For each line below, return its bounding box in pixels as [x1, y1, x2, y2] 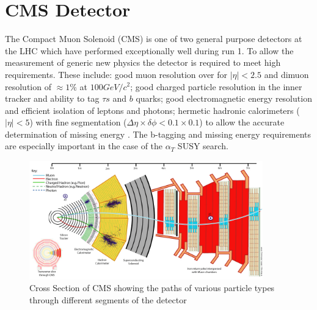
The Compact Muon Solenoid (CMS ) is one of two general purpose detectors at [5, 32, 302, 45]
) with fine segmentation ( [29, 116, 127, 129]
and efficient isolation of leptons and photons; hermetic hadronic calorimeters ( [5, 104, 300, 116]
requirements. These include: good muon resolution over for [5, 68, 228, 80]
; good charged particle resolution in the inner [130, 80, 302, 93]
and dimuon [264, 68, 309, 80]
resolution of [5, 80, 51, 93]
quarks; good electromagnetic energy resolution [136, 92, 312, 105]
